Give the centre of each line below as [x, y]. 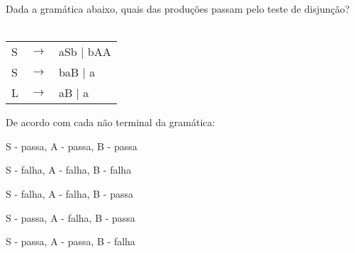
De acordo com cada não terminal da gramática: [111, 122]
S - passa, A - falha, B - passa [71, 217]
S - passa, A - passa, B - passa [72, 146]
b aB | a [77, 72]
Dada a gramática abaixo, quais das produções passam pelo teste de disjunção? [178, 9]
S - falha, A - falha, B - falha [69, 170]
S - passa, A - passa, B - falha [71, 241]
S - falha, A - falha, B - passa [69, 193]
